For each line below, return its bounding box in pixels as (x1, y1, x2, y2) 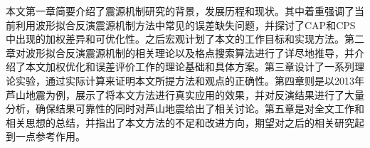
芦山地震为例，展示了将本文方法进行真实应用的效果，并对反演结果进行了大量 (6, 87, 364, 102)
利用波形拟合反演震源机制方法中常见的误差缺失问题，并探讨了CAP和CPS (15, 17, 356, 32)
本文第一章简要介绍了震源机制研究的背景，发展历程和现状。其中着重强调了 (6, 4, 354, 18)
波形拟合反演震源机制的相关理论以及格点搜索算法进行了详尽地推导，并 (25, 45, 354, 60)
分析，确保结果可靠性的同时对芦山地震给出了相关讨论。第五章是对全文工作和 (6, 101, 364, 116)
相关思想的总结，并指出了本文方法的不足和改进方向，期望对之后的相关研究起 (6, 115, 364, 129)
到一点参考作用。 (6, 129, 85, 144)
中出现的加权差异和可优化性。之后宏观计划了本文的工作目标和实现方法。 (6, 31, 344, 46)
